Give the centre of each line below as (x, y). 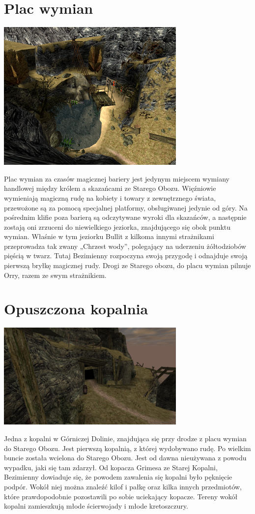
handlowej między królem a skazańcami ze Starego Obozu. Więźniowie (110, 188)
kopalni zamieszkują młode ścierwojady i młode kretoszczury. (96, 506)
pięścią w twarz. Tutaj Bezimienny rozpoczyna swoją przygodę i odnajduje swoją (126, 256)
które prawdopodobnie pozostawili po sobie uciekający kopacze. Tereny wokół (121, 496)
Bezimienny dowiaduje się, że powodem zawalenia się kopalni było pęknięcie (118, 477)
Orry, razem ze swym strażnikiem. (55, 275)
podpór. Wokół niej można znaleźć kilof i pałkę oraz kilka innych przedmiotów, (123, 486)
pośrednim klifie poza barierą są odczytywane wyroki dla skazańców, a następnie (125, 217)
